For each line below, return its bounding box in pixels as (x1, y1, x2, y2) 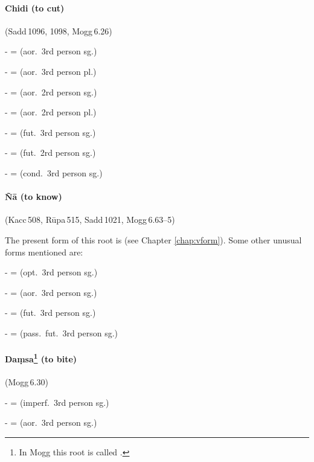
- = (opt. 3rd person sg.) (5, 266, 98, 278)
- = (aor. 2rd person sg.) (5, 85, 97, 98)
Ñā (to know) (5, 190, 62, 203)
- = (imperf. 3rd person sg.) (5, 396, 109, 408)
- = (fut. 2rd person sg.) (5, 146, 96, 159)
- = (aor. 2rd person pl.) (5, 106, 97, 118)
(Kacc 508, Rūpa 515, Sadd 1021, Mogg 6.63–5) (5, 213, 175, 226)
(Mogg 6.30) (5, 375, 48, 388)
